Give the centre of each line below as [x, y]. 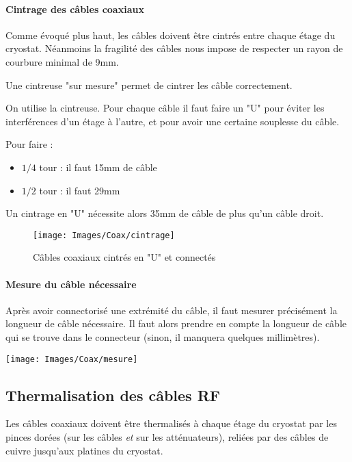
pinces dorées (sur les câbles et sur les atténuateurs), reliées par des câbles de [167, 437]
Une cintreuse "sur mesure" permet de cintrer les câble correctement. [149, 85]
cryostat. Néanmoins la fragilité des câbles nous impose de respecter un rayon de [174, 48]
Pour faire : [29, 144]
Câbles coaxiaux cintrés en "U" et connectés [124, 257]
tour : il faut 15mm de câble [98, 167]
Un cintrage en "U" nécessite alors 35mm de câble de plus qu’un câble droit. [165, 213]
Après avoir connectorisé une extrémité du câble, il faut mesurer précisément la [172, 310]
